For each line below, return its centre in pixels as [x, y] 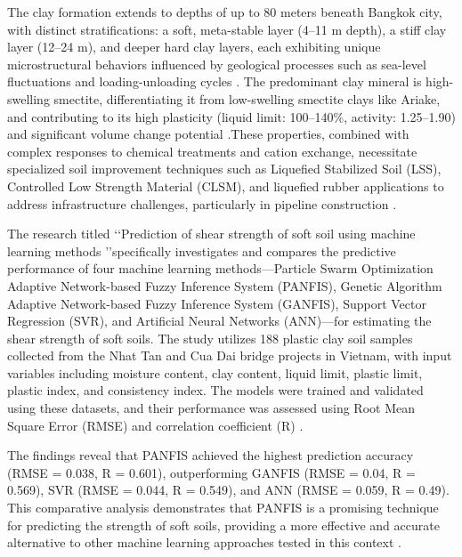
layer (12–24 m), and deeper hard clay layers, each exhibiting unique [194, 47]
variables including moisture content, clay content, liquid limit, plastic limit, [215, 372]
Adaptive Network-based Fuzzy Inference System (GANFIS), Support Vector [217, 303]
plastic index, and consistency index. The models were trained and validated [215, 390]
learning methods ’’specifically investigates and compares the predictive [202, 250]
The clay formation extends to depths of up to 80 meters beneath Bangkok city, [225, 12]
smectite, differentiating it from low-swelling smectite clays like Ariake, [247, 98]
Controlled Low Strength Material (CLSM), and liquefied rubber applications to [226, 186]
